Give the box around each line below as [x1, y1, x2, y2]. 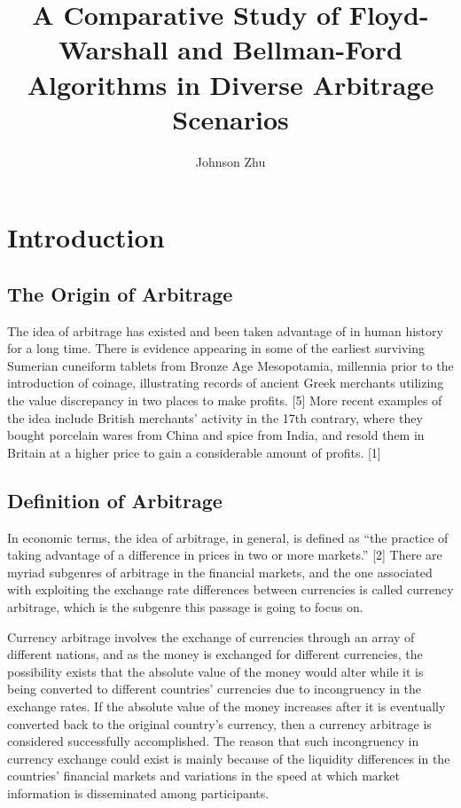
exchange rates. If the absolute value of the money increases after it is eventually [7, 696, 446, 715]
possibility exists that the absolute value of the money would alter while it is [7, 662, 424, 680]
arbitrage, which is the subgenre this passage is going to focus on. [7, 598, 363, 616]
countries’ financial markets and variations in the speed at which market [7, 766, 401, 785]
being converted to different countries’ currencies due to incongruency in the [7, 679, 422, 698]
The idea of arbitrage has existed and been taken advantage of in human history [7, 321, 443, 340]
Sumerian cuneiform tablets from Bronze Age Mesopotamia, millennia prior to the [7, 356, 454, 374]
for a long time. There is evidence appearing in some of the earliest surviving [7, 339, 426, 357]
